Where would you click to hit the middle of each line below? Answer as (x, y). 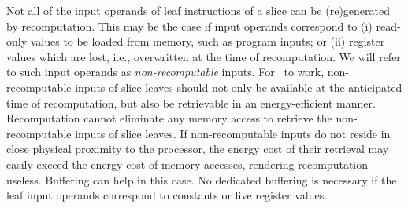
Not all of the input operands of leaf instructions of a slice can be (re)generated (198, 10)
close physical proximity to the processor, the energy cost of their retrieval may (198, 149)
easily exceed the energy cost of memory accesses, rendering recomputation (187, 164)
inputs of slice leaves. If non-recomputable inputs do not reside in (233, 133)
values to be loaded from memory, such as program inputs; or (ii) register (208, 41)
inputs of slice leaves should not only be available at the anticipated (239, 87)
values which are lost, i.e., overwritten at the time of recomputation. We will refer (204, 56)
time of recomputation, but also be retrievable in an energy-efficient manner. (191, 102)
